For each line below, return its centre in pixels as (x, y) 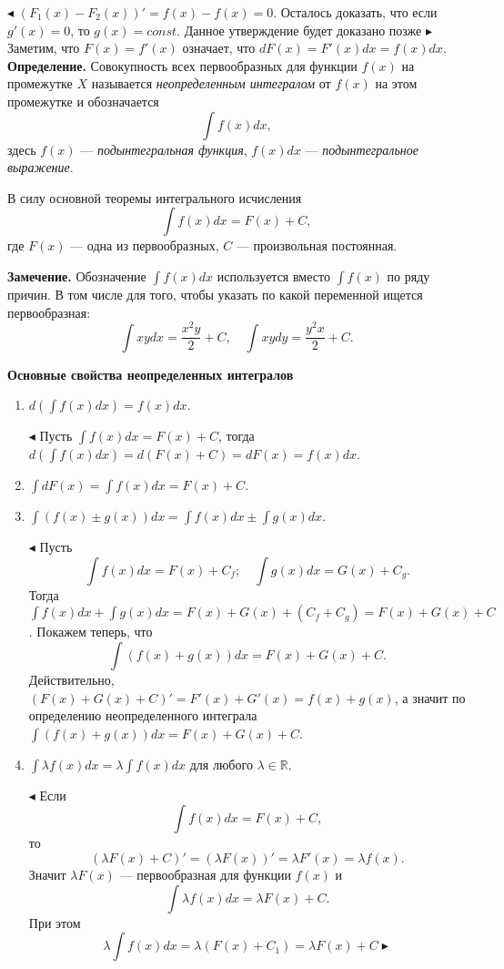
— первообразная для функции (205, 875)
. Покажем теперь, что (91, 632)
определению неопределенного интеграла (143, 715)
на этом (396, 83)
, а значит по (430, 697)
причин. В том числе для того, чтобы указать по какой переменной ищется (215, 294)
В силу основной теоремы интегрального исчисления (155, 197)
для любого (221, 764)
